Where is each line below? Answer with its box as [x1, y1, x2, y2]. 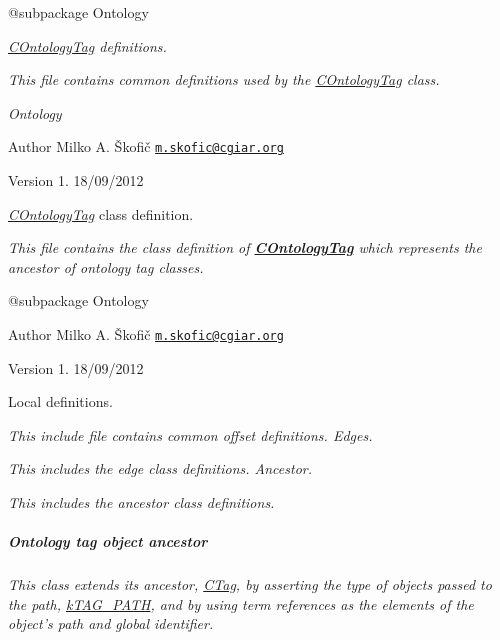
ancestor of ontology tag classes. [8, 256, 204, 277]
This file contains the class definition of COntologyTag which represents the [8, 237, 482, 258]
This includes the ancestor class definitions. [8, 492, 275, 513]
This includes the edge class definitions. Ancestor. [8, 458, 313, 479]
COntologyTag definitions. [8, 35, 167, 56]
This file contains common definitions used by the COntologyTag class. [8, 69, 440, 90]
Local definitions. [8, 391, 113, 412]
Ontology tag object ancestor [8, 531, 208, 552]
